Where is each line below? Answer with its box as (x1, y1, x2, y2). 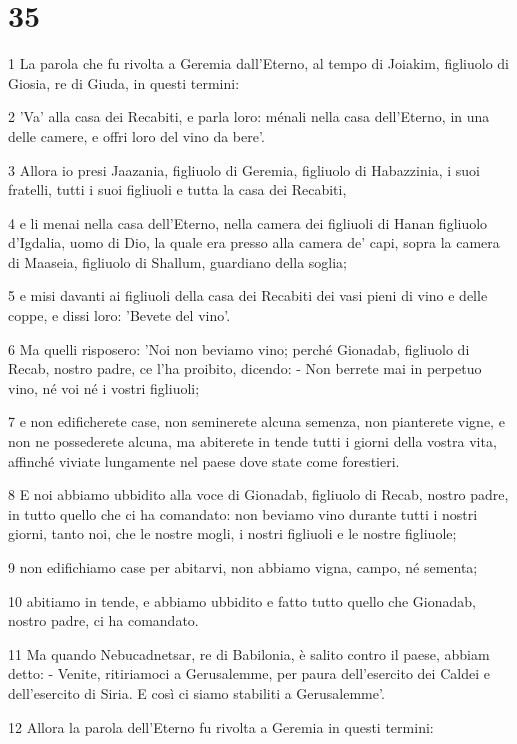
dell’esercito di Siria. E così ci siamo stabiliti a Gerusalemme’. (8, 682, 385, 703)
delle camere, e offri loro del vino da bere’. (8, 125, 265, 146)
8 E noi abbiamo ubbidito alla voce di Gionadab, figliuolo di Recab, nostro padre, (8, 484, 509, 505)
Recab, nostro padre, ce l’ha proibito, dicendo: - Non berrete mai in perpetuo (8, 358, 482, 379)
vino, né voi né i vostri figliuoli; (8, 377, 200, 398)
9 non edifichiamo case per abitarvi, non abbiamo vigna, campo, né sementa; (8, 557, 478, 577)
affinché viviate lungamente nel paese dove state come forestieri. (8, 450, 400, 471)
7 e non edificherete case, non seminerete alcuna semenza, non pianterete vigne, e (8, 411, 505, 432)
